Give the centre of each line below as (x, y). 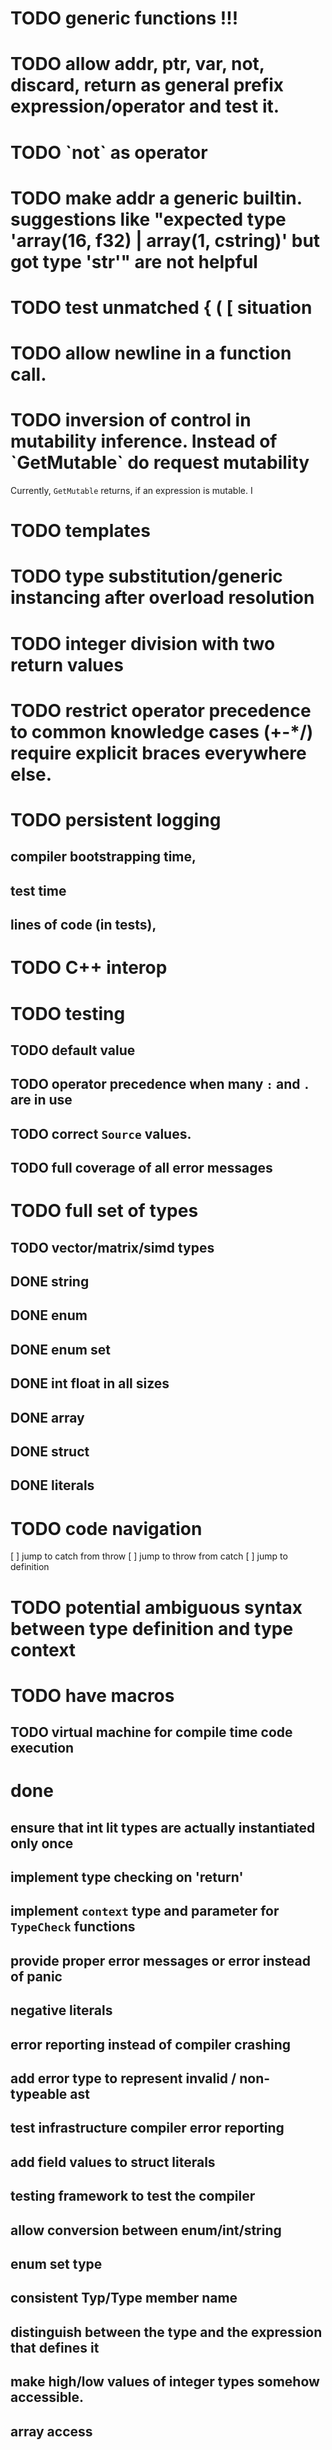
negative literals (61, 2010)
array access (51, 2431)
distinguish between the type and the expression (166, 2332)
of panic (36, 1976)
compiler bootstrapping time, (103, 857)
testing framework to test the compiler (133, 2196)
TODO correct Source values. (101, 1133)
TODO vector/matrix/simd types (112, 1247)
